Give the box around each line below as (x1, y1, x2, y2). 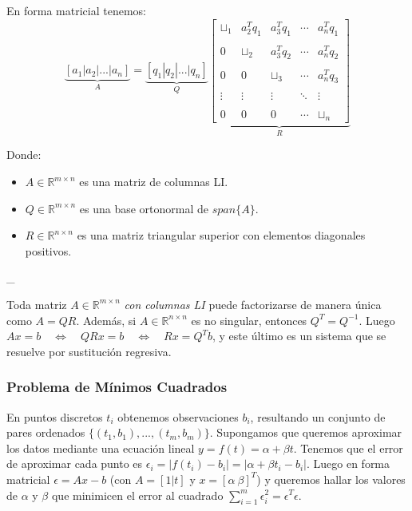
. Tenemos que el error (293, 439, 403, 456)
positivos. (25, 242, 72, 259)
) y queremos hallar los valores (256, 470, 406, 487)
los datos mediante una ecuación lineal (6, 439, 195, 456)
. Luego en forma (306, 455, 390, 472)
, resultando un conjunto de (250, 408, 386, 425)
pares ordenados (6, 424, 85, 441)
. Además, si (76, 311, 137, 328)
